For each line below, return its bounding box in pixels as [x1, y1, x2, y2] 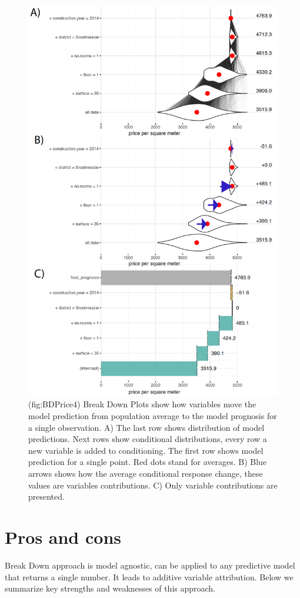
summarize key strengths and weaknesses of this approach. [5, 582, 216, 594]
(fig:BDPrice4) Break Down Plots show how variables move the [28, 398, 256, 410]
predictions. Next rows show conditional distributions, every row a [28, 433, 267, 445]
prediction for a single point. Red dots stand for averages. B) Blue [28, 456, 267, 468]
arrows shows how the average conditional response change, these [28, 467, 263, 480]
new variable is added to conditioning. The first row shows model [28, 444, 264, 456]
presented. [28, 490, 65, 503]
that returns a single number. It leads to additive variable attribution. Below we [5, 570, 294, 583]
